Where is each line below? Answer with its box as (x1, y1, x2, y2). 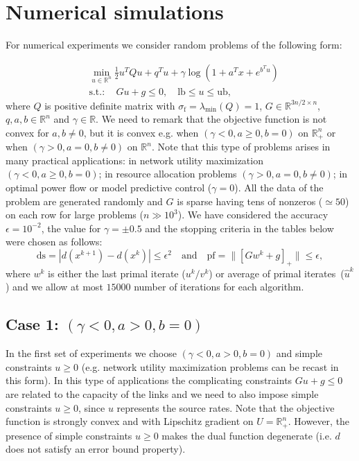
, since (78, 400, 105, 415)
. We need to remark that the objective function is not (96, 112, 327, 126)
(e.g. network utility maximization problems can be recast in (81, 359, 339, 374)
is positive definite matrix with (44, 98, 175, 112)
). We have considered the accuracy (177, 207, 329, 222)
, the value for (41, 220, 101, 235)
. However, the (288, 414, 350, 428)
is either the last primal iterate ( (48, 266, 186, 280)
